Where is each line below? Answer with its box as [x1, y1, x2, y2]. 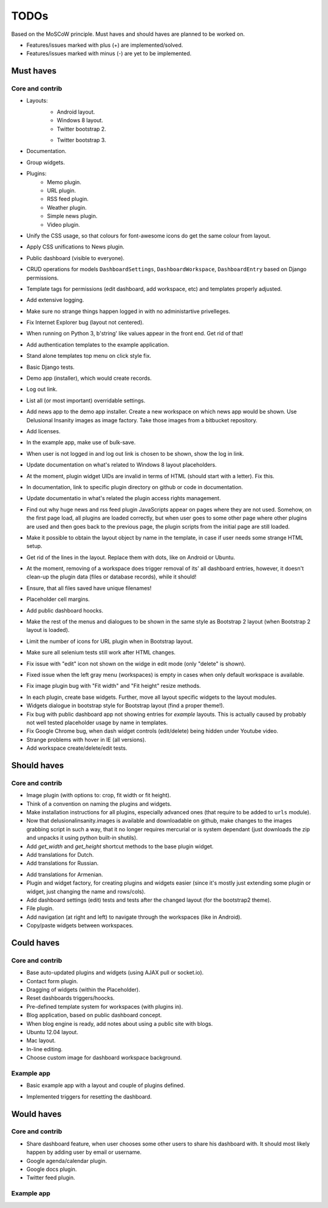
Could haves [11, 938, 60, 948]
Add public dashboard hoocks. [26, 606, 103, 614]
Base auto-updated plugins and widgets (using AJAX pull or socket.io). [26, 969, 204, 976]
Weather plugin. [47, 204, 87, 211]
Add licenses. [26, 427, 61, 434]
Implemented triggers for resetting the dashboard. [26, 1093, 152, 1100]
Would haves [11, 1109, 62, 1119]
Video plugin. [47, 221, 80, 228]
